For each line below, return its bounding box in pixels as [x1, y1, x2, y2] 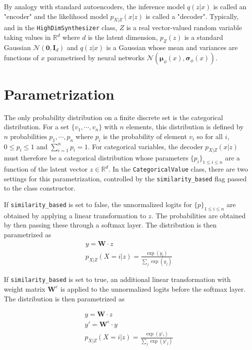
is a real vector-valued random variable [126, 22, 242, 33]
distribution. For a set [4, 122, 69, 132]
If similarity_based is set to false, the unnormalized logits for [4, 199, 192, 210]
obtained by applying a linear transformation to [4, 210, 146, 220]
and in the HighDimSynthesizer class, [4, 22, 118, 33]
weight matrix [4, 283, 46, 294]
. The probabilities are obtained [151, 210, 246, 220]
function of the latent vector [4, 164, 88, 174]
